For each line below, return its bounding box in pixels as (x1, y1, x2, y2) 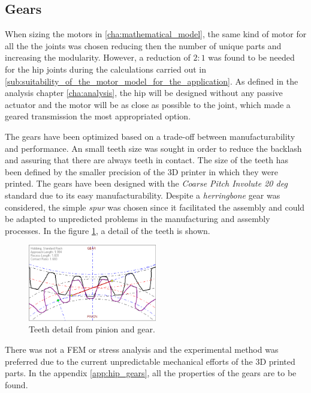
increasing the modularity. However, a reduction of (5, 51, 191, 64)
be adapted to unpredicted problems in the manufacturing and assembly (5, 212, 270, 225)
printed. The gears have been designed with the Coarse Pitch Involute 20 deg (5, 177, 288, 190)
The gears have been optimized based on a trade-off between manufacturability (5, 130, 295, 142)
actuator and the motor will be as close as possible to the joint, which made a (5, 98, 291, 110)
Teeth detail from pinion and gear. (29, 323, 155, 335)
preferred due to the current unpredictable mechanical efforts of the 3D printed (5, 355, 295, 367)
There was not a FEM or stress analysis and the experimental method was (5, 343, 279, 355)
